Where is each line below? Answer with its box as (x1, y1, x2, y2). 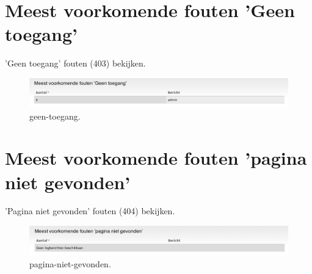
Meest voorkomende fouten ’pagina (5, 145, 307, 170)
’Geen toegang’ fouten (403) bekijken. (5, 57, 146, 70)
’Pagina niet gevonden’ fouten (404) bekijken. (5, 204, 175, 217)
